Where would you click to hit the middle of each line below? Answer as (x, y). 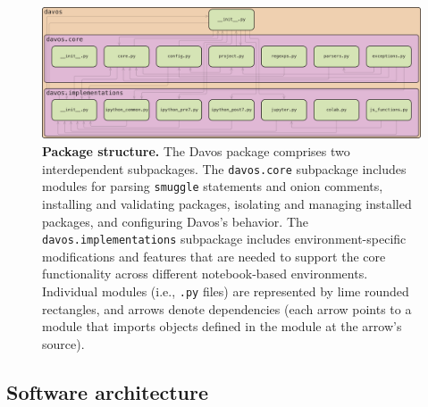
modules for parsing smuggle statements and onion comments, (213, 186)
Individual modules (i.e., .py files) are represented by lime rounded (226, 291)
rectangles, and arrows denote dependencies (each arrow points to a (227, 308)
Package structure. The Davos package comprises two (196, 151)
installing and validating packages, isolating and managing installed (227, 203)
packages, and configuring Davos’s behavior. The (176, 221)
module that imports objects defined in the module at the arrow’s (222, 326)
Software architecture (108, 391)
